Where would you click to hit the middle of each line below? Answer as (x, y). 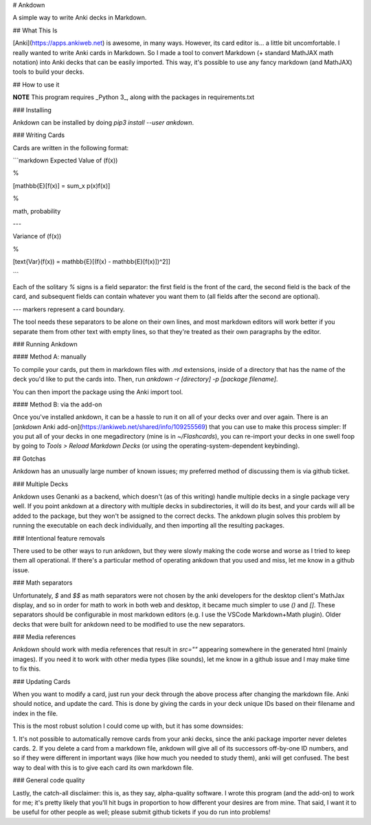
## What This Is (35, 30)
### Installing (32, 109)
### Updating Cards (42, 681)
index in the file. (35, 713)
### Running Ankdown (45, 344)
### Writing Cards (39, 135)
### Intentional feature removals (59, 538)
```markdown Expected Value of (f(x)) (65, 160)
